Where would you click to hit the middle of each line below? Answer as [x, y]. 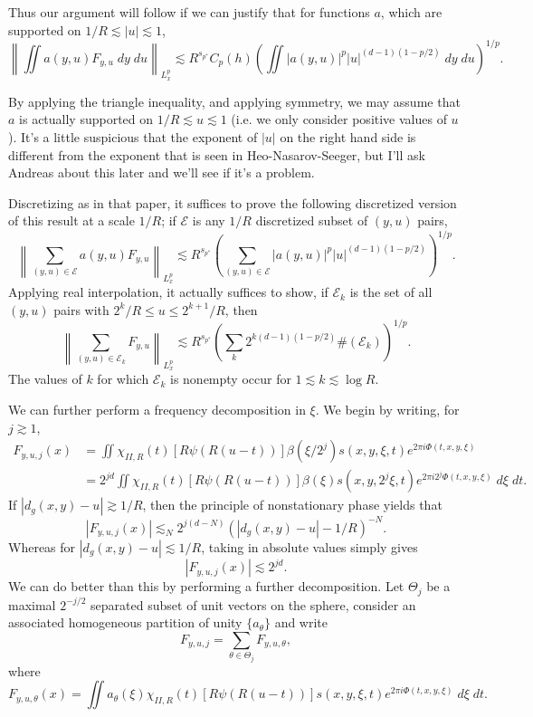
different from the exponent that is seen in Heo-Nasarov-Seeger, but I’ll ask [217, 154]
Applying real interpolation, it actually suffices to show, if [168, 292]
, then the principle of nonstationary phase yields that [292, 505]
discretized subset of [312, 220]
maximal [32, 604]
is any [209, 220]
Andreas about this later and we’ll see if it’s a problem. [162, 172]
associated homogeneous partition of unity [125, 622]
